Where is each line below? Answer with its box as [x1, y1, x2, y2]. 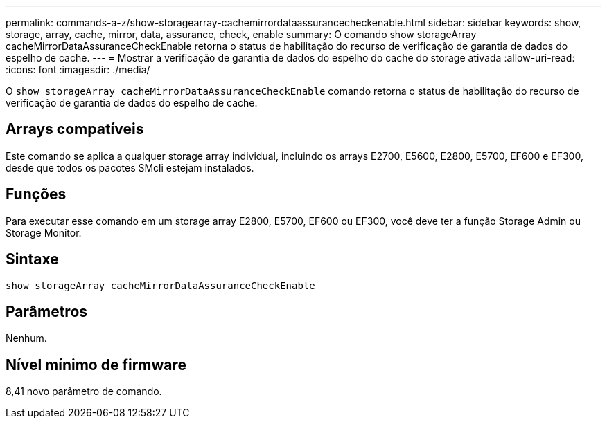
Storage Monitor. [6, 226, 82, 239]
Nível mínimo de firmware [6, 356, 187, 374]
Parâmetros [6, 302, 88, 320]
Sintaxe [6, 250, 59, 268]
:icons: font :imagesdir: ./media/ [6, 64, 150, 75]
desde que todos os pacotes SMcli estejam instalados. [6, 161, 254, 174]
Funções [6, 185, 67, 203]
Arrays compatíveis [6, 120, 144, 138]
